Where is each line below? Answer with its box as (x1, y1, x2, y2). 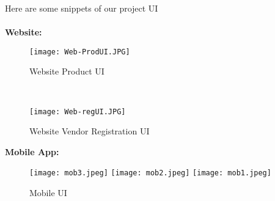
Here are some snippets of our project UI (5, 2, 158, 14)
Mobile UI (29, 186, 67, 199)
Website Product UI (29, 65, 105, 78)
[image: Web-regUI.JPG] (29, 107, 126, 116)
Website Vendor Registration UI (29, 125, 150, 137)
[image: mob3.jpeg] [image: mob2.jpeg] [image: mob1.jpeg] (29, 169, 271, 178)
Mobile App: (5, 145, 59, 158)
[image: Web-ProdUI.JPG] (29, 47, 130, 56)
